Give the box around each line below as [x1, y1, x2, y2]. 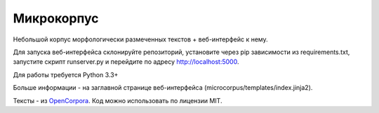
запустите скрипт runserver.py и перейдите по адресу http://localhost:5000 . [13, 58, 239, 66]
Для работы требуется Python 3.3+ [13, 70, 119, 79]
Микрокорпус [13, 11, 99, 26]
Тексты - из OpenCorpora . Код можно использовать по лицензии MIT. [13, 96, 222, 105]
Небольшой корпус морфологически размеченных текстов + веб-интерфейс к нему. [13, 35, 268, 44]
